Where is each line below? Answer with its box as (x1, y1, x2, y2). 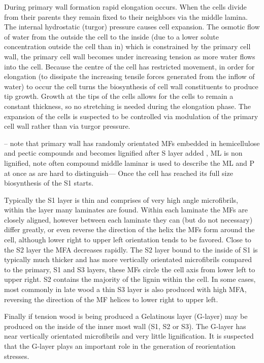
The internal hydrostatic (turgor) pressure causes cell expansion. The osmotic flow (4, 21, 260, 32)
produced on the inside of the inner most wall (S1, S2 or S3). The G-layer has (4, 320, 246, 331)
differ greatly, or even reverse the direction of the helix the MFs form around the (4, 224, 255, 235)
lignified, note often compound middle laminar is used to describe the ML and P (4, 157, 255, 168)
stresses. (4, 350, 29, 361)
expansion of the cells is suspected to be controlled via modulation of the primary (4, 111, 258, 121)
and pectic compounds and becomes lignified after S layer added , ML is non (4, 148, 243, 158)
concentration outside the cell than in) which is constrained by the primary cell (4, 41, 251, 52)
